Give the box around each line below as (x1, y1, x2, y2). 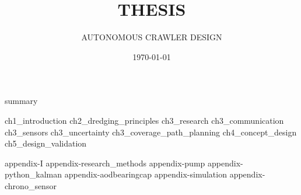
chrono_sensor (5, 179, 57, 191)
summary (5, 95, 38, 107)
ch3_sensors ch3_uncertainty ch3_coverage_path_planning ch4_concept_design (5, 126, 297, 138)
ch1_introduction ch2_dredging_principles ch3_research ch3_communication (5, 114, 284, 126)
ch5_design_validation (5, 137, 87, 149)
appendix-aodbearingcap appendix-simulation (64, 168, 227, 180)
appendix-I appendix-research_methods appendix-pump (5, 156, 205, 169)
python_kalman (5, 168, 62, 180)
